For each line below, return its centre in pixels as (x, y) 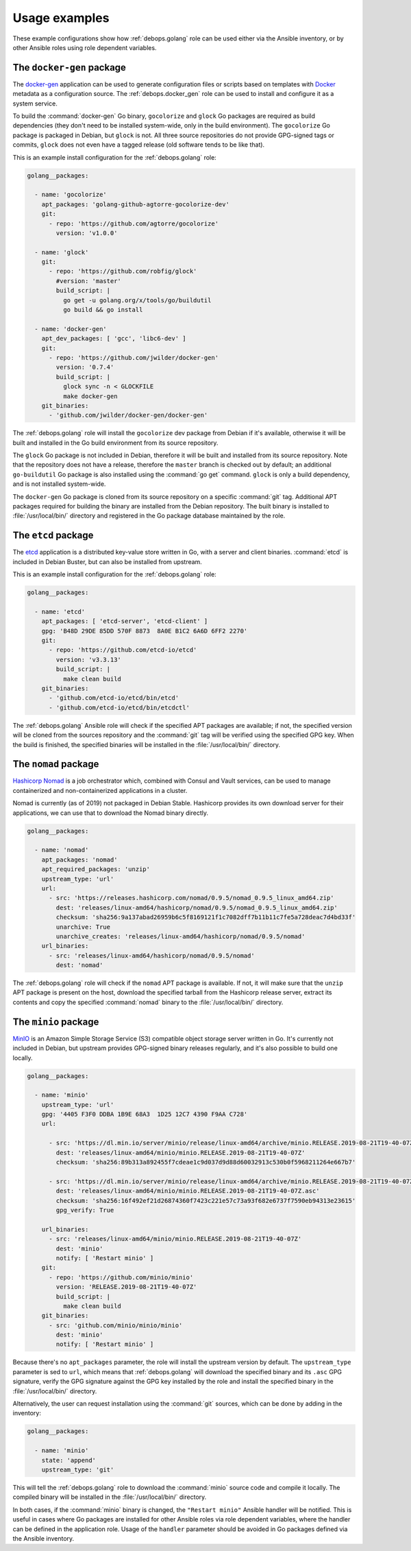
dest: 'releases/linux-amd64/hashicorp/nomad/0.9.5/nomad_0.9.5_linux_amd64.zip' (197, 907)
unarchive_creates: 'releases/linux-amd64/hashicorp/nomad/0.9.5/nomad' (180, 936)
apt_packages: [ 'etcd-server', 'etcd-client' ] (125, 621)
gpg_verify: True (85, 1210)
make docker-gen (90, 396)
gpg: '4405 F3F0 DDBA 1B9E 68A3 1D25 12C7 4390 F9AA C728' (145, 1114)
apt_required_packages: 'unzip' (96, 869)
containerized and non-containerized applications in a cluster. (100, 790)
